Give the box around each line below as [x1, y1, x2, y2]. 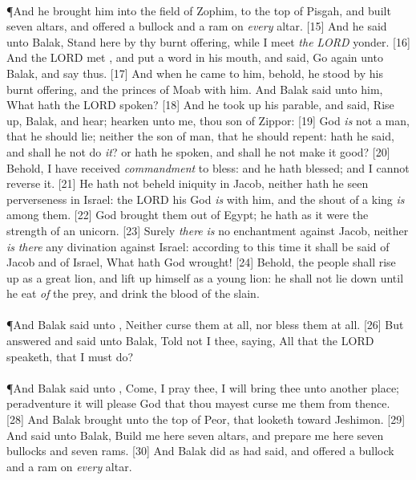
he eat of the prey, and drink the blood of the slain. [6, 285, 260, 302]
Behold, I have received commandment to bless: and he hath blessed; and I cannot [6, 159, 410, 176]
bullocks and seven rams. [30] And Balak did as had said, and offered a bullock [6, 442, 394, 459]
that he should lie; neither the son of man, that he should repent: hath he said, [6, 128, 394, 144]
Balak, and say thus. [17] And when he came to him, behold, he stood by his [6, 64, 383, 81]
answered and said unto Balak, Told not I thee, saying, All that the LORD [6, 332, 374, 349]
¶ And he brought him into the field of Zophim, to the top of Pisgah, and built [6, 2, 391, 18]
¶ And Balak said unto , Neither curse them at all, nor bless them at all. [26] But [6, 316, 404, 333]
